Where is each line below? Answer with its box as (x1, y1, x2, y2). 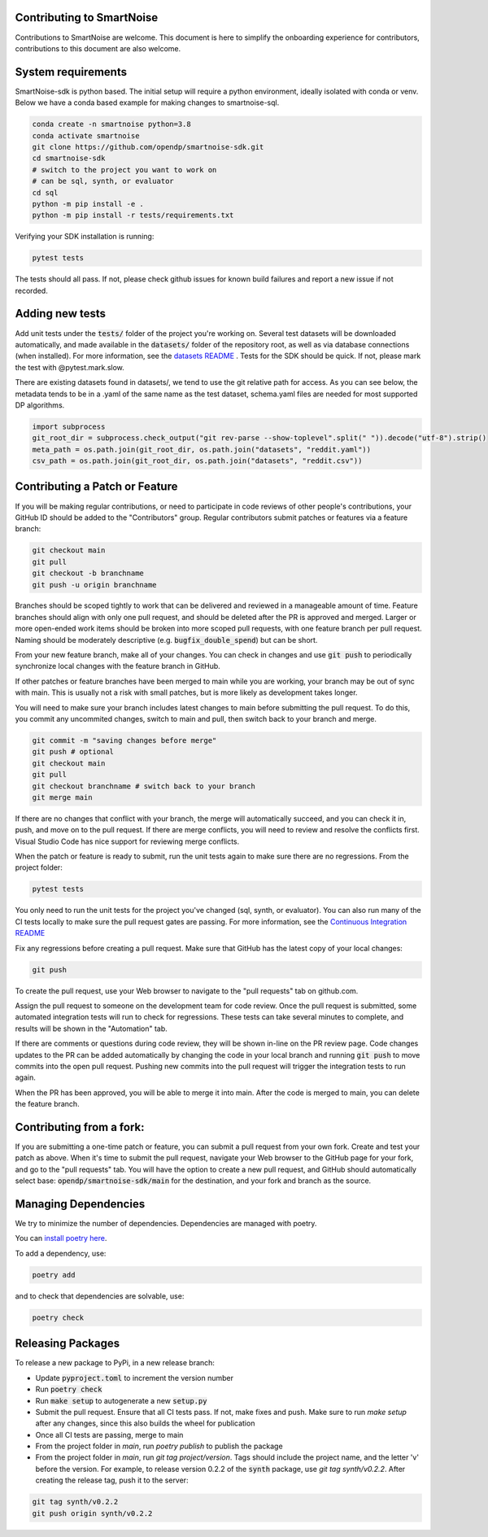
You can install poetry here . (15, 1234, 107, 1243)
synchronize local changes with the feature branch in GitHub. (15, 662, 221, 671)
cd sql (32, 188, 59, 197)
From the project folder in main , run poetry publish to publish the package (35, 1441, 284, 1452)
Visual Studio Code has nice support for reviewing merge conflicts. (15, 836, 240, 846)
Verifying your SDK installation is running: (15, 232, 155, 242)
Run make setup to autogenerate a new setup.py (35, 1395, 207, 1405)
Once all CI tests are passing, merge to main (35, 1430, 184, 1439)
